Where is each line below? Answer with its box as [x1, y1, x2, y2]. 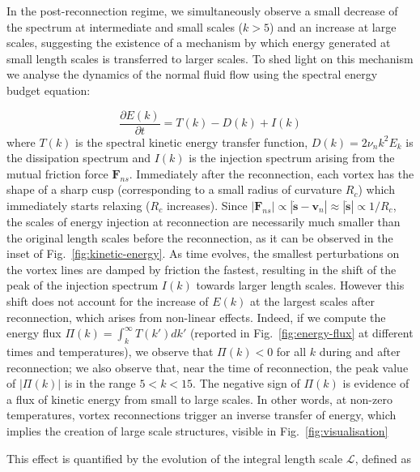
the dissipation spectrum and [6, 149, 151, 166]
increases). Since [166, 197, 248, 213]
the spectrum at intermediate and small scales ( [6, 18, 244, 35]
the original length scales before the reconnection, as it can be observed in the [6, 229, 393, 246]
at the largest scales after [250, 292, 375, 309]
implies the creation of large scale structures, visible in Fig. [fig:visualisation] [6, 422, 388, 439]
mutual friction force [6, 165, 108, 182]
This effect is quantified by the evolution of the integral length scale [6, 449, 343, 466]
